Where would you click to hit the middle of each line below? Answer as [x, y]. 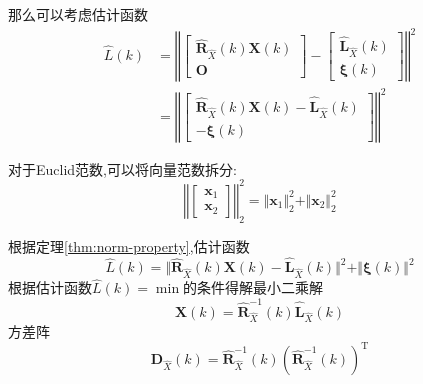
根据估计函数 [50, 287]
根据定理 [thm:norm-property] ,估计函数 [129, 245]
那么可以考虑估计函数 [78, 14]
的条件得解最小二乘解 [253, 287]
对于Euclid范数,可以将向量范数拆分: [122, 168]
